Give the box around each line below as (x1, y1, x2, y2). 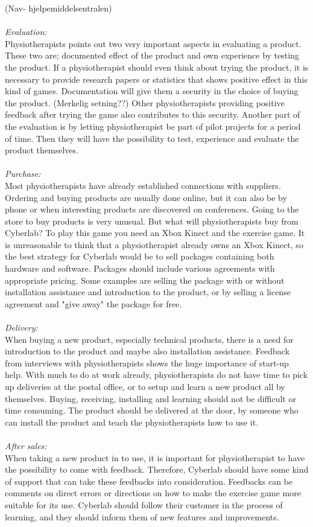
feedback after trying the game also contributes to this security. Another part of (5, 108, 300, 121)
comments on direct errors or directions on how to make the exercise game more (5, 487, 301, 499)
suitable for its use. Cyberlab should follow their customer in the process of (5, 498, 283, 511)
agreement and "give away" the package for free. (5, 297, 182, 310)
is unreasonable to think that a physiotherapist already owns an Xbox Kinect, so (5, 238, 303, 251)
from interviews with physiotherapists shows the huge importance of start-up (5, 356, 289, 369)
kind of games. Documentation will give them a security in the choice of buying (5, 85, 299, 97)
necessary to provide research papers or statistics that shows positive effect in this (5, 72, 308, 85)
